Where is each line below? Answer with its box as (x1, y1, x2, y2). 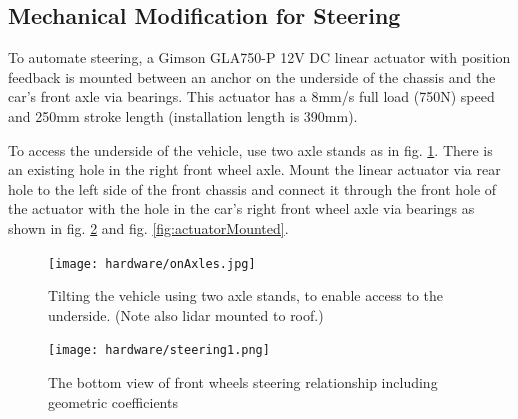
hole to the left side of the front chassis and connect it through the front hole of (8, 178, 497, 199)
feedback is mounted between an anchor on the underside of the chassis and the (8, 66, 496, 87)
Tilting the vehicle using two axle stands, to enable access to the (48, 285, 444, 306)
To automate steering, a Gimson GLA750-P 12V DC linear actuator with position (8, 47, 511, 68)
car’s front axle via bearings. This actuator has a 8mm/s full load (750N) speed (8, 86, 495, 107)
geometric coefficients (48, 391, 178, 412)
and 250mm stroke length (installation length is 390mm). (8, 105, 358, 126)
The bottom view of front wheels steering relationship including (48, 372, 438, 393)
